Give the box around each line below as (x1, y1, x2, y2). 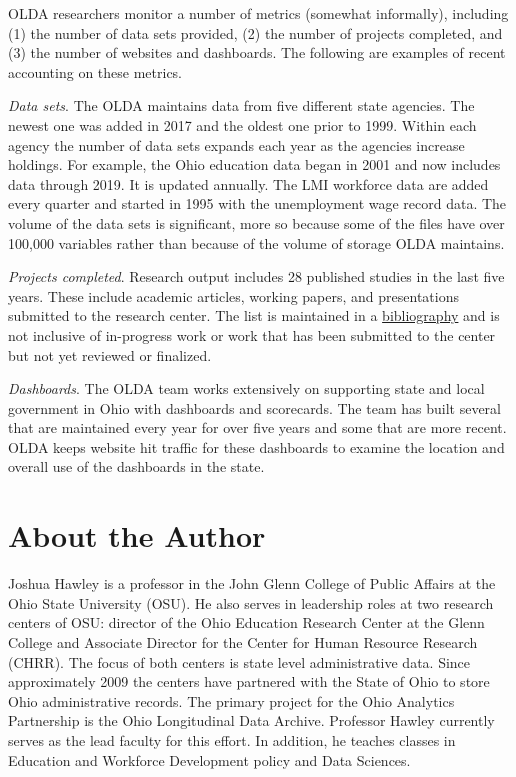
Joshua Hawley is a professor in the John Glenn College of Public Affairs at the (8, 573, 496, 594)
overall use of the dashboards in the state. (8, 456, 265, 477)
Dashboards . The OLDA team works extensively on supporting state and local (8, 378, 485, 399)
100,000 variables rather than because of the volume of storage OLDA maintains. (8, 232, 505, 253)
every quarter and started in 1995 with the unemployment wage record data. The (8, 193, 507, 214)
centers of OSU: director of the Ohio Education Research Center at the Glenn (8, 612, 485, 633)
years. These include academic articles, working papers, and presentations (8, 285, 459, 306)
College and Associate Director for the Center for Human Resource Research (8, 631, 478, 652)
